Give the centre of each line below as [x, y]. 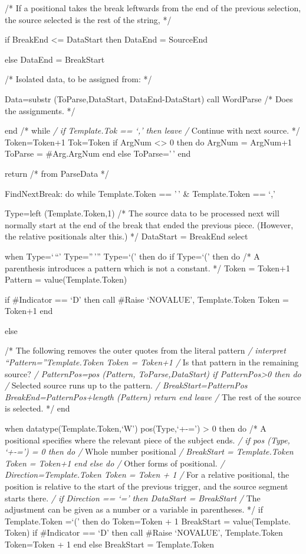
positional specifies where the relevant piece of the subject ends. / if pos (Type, [147, 440]
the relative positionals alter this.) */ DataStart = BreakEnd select [126, 236]
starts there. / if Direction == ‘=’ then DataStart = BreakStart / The [133, 498]
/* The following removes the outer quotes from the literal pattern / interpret [145, 350]
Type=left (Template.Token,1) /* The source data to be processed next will [142, 213]
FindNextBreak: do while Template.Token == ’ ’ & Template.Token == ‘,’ [140, 193]
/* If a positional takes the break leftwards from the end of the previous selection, [153, 8]
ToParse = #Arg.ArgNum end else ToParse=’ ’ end [98, 153]
